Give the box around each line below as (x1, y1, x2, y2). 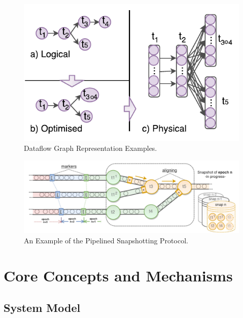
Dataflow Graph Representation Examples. (24, 143, 157, 153)
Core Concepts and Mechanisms (4, 265, 233, 285)
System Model (4, 300, 81, 315)
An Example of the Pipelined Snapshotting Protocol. (24, 235, 188, 245)
